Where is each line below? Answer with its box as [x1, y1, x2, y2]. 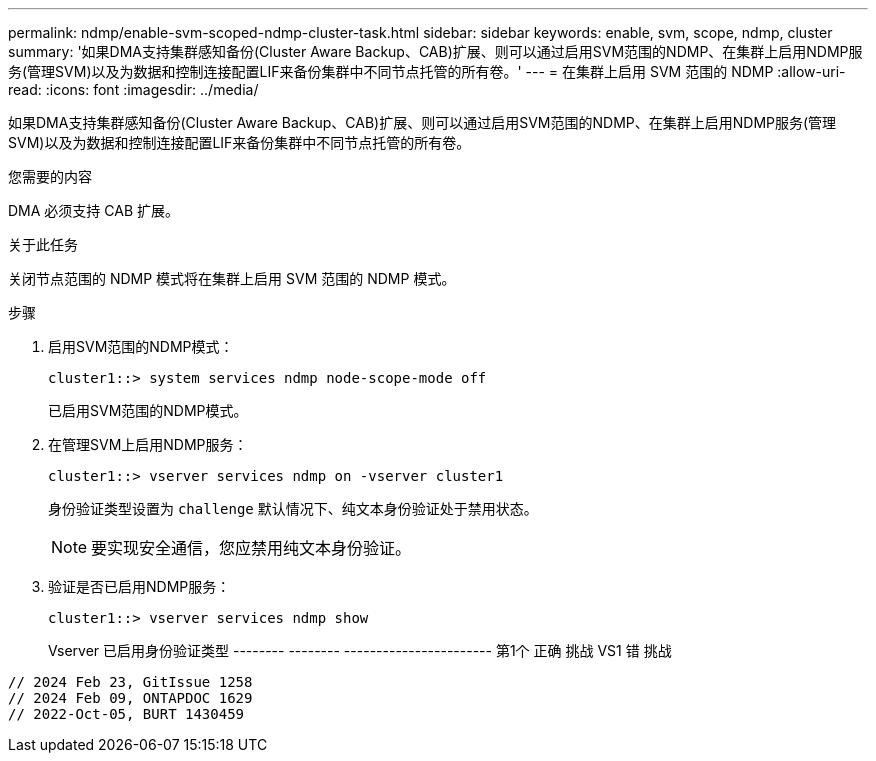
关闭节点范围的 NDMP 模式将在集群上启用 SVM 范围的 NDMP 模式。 [8, 270, 456, 287]
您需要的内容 [8, 168, 92, 185]
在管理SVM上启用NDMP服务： [48, 436, 248, 453]
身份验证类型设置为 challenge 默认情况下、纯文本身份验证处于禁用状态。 [48, 500, 538, 517]
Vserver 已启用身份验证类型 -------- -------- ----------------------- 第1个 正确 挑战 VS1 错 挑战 [48, 642, 672, 659]
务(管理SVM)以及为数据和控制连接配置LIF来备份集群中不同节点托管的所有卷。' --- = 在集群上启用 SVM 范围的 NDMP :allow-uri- [8, 63, 846, 80]
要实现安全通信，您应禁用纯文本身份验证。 [91, 538, 412, 558]
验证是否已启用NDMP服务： [48, 578, 231, 595]
